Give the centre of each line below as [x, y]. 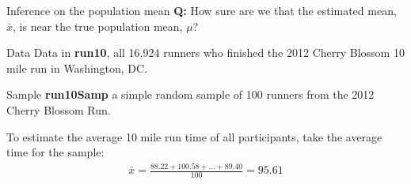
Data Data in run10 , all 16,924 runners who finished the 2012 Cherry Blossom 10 [205, 53]
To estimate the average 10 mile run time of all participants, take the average [194, 136]
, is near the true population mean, [98, 26]
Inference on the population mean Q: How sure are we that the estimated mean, [202, 10]
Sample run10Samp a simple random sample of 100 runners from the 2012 [190, 94]
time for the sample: [55, 152]
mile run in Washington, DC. [77, 68]
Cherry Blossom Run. [59, 109]
